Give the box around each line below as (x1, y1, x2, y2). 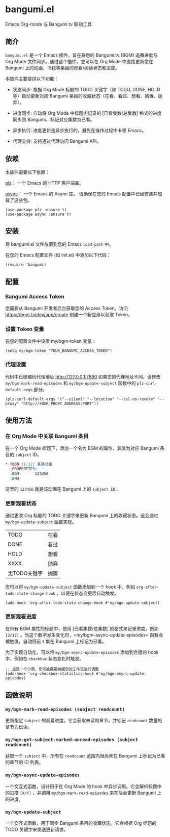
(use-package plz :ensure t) (5, 207, 67, 212)
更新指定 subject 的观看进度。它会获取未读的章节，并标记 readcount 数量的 (5, 718, 162, 724)
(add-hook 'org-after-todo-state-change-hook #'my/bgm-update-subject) (5, 600, 160, 605)
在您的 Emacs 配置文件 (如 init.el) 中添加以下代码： (5, 252, 112, 258)
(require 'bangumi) (5, 262, 47, 267)
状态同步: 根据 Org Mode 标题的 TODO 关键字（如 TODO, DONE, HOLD (12, 86, 160, 92)
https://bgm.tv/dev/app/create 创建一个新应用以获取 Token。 (5, 312, 133, 318)
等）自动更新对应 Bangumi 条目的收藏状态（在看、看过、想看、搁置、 (12, 93, 158, 99)
